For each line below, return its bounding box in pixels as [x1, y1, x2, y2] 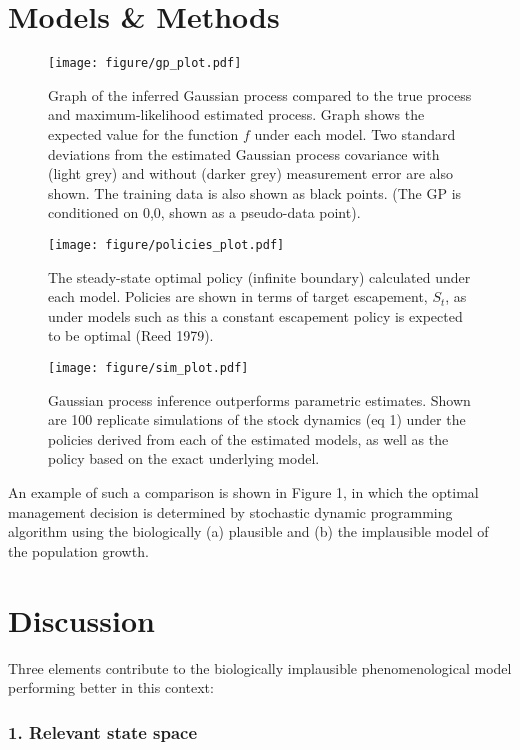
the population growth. [8, 540, 149, 561]
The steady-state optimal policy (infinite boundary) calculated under [48, 266, 471, 287]
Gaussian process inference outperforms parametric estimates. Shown [48, 389, 471, 410]
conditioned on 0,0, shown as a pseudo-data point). [48, 202, 361, 223]
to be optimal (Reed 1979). [48, 325, 214, 346]
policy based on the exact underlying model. [48, 448, 320, 469]
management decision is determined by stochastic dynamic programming [8, 501, 453, 522]
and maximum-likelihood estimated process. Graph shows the [48, 104, 425, 125]
